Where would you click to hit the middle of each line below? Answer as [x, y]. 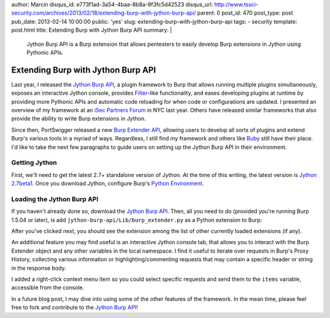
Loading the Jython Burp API [55, 199]
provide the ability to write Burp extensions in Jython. [79, 118]
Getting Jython [34, 163]
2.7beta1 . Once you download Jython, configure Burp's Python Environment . [108, 184]
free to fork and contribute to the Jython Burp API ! [75, 308]
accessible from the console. [48, 287]
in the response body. [39, 268]
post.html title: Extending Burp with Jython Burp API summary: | [92, 30]
